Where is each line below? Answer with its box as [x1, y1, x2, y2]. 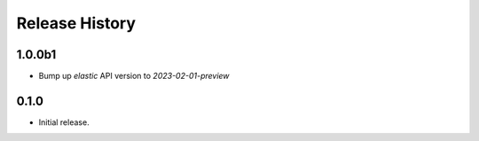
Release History [16, 13, 137, 33]
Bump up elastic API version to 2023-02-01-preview [38, 71, 230, 82]
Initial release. [38, 116, 90, 128]
